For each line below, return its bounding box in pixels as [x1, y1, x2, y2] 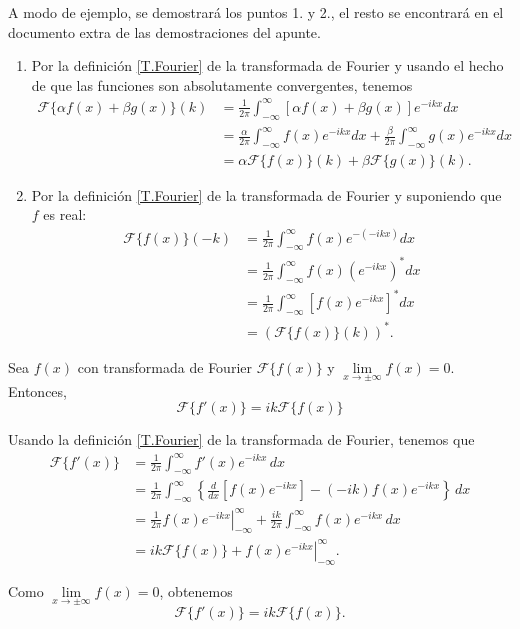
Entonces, [8, 380, 67, 401]
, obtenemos [159, 580, 233, 601]
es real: [43, 204, 87, 225]
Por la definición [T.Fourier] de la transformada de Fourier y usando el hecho [31, 55, 504, 76]
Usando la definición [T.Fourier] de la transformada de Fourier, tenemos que [8, 429, 475, 450]
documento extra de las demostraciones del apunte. [8, 21, 321, 42]
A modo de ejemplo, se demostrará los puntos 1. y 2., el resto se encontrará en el [8, 2, 504, 22]
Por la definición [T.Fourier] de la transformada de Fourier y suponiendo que [31, 184, 502, 205]
